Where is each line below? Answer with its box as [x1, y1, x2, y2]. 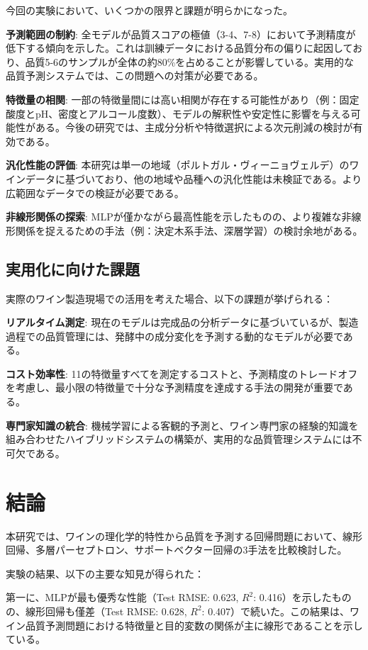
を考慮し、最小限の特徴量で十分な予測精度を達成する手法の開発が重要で [6, 380, 343, 395]
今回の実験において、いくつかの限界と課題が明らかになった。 [6, 3, 293, 17]
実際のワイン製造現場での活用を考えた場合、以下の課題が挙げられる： [6, 291, 333, 306]
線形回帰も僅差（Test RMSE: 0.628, [25, 603, 187, 618]
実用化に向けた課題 [6, 257, 140, 279]
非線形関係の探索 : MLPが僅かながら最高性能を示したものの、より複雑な [6, 209, 342, 224]
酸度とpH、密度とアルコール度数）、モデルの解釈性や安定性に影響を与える [6, 106, 351, 121]
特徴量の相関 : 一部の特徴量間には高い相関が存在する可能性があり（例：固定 [6, 91, 359, 106]
